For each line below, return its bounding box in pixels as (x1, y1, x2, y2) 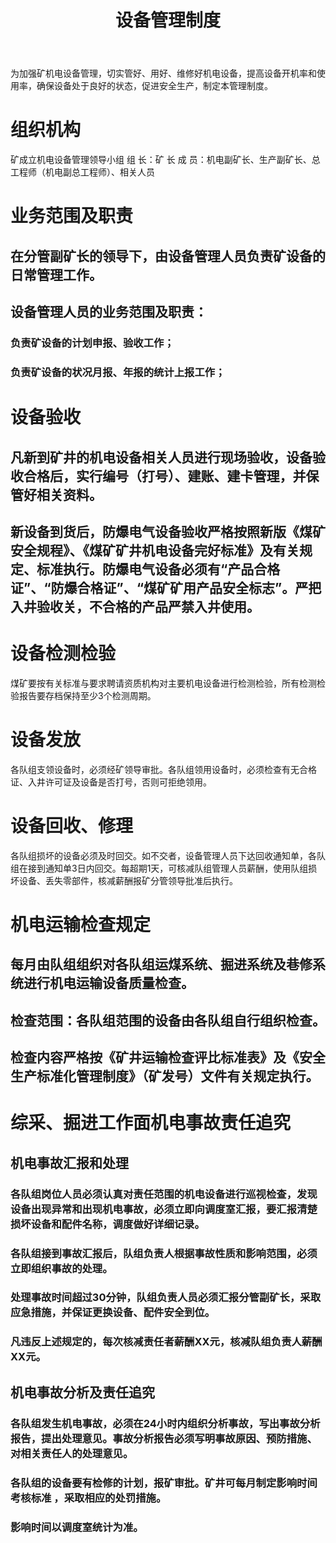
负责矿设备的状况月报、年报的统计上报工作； (10, 365, 226, 379)
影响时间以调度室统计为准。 (10, 1520, 144, 1534)
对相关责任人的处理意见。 (10, 1446, 134, 1460)
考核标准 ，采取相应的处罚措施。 (10, 1491, 167, 1505)
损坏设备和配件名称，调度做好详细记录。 (10, 1217, 205, 1231)
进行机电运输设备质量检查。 (23, 975, 195, 992)
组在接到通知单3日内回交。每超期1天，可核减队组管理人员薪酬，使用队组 (10, 862, 309, 874)
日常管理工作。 (10, 266, 103, 283)
